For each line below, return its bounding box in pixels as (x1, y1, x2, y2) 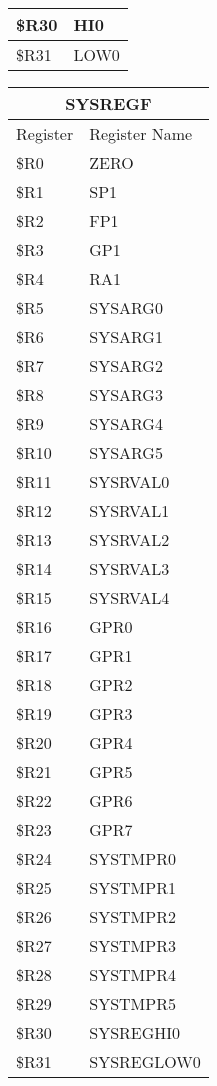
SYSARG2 (89, 354, 163, 377)
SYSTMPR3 (89, 934, 176, 957)
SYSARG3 (89, 383, 163, 406)
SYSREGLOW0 (89, 1050, 201, 1073)
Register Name (89, 122, 193, 145)
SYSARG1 (89, 325, 163, 348)
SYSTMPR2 (89, 905, 176, 928)
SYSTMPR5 (89, 992, 176, 1015)
